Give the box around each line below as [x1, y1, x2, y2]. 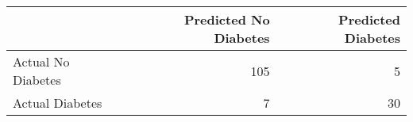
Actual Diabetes [13, 93, 102, 112]
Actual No [13, 52, 70, 71]
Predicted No [183, 10, 270, 29]
